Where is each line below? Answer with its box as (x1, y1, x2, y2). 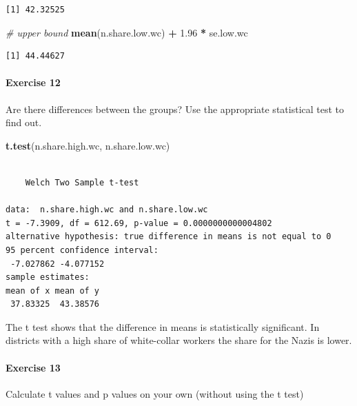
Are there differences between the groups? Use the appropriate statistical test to (6, 101, 345, 116)
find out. (6, 115, 42, 130)
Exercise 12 (6, 75, 61, 90)
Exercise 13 (6, 360, 61, 374)
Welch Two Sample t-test (25, 177, 139, 187)
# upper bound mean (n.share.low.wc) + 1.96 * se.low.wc (6, 25, 248, 39)
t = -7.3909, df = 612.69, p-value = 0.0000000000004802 (6, 218, 272, 228)
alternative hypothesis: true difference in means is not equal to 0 (6, 232, 331, 242)
